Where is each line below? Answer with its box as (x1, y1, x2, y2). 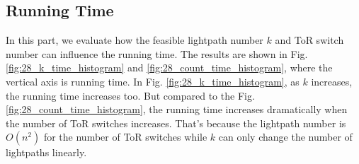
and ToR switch (275, 33, 344, 47)
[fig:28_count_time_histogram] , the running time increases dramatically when (6, 102, 348, 117)
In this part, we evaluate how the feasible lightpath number (6, 33, 263, 47)
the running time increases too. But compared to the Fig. (6, 88, 255, 102)
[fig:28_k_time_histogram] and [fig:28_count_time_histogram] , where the (6, 60, 333, 75)
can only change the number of (218, 129, 353, 144)
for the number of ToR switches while (43, 129, 207, 144)
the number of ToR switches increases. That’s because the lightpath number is (6, 115, 346, 130)
